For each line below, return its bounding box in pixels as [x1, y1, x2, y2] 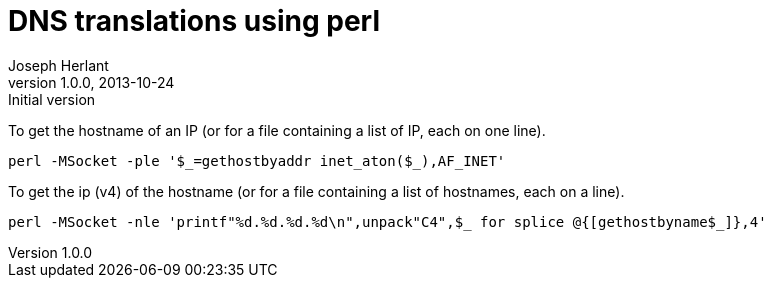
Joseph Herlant [8, 56, 109, 74]
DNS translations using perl [8, 4, 380, 38]
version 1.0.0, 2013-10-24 [8, 73, 175, 91]
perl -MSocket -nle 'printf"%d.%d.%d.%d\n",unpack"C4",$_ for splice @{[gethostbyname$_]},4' [8, 213, 767, 230]
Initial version [8, 90, 96, 108]
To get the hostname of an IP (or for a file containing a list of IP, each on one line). [8, 121, 546, 139]
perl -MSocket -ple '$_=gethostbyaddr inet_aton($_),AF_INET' [8, 152, 506, 169]
